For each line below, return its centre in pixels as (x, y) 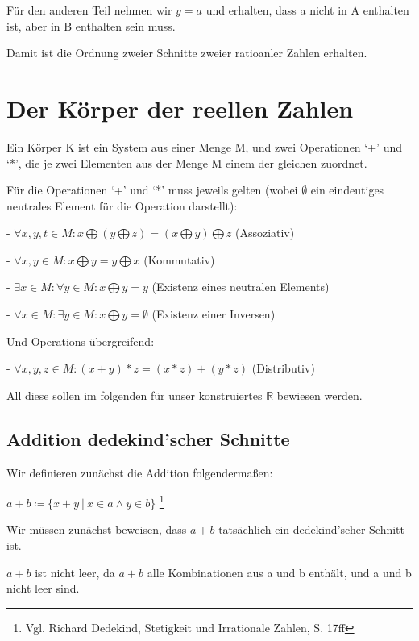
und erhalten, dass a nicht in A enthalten (307, 10)
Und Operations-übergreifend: (81, 341)
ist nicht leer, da (75, 572)
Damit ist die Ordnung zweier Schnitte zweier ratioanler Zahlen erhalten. (187, 53)
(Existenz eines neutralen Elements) (241, 287)
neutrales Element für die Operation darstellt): (122, 205)
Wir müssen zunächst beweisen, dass (97, 529)
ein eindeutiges (347, 190)
